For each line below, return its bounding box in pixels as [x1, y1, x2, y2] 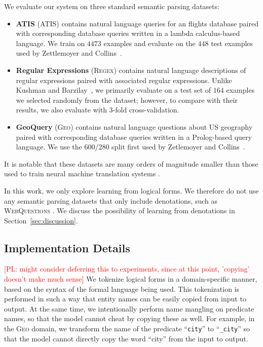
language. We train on [16, 37, 85, 48]
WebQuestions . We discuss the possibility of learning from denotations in [4, 205, 235, 216]
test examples [211, 37, 253, 48]
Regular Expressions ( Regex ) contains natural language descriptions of [16, 64, 246, 75]
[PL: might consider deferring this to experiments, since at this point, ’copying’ [4, 263, 250, 274]
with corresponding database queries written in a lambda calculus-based [16, 28, 240, 38]
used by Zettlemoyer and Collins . [16, 48, 122, 58]
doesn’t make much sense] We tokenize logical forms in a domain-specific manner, [4, 274, 257, 284]
